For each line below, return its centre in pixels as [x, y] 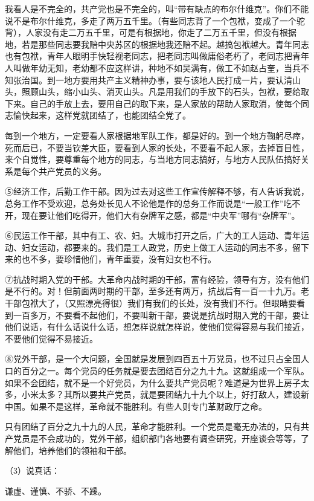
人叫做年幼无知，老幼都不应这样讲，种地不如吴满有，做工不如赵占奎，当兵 [153, 67]
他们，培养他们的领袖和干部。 [72, 450]
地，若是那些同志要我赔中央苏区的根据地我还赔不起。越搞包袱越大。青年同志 [157, 44]
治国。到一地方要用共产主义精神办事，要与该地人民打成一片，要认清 [157, 79]
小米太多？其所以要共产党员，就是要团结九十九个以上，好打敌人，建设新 [165, 394]
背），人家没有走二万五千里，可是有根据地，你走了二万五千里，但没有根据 [151, 32]
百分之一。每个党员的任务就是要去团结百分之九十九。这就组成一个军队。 [165, 371]
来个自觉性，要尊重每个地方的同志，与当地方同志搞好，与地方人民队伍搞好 [153, 159]
